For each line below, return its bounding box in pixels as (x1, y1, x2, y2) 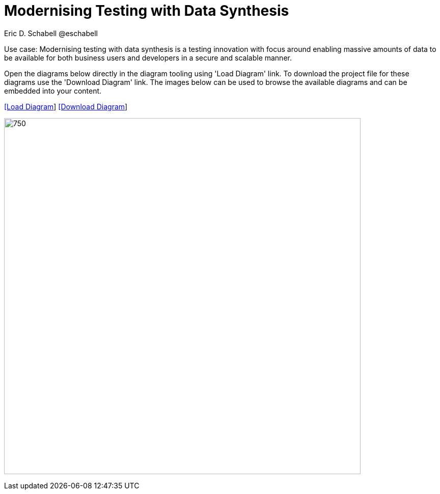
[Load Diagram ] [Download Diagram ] (4, 102, 128, 111)
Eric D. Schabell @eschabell (4, 28, 98, 38)
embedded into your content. (4, 86, 102, 95)
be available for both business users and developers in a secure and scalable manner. (4, 53, 292, 62)
